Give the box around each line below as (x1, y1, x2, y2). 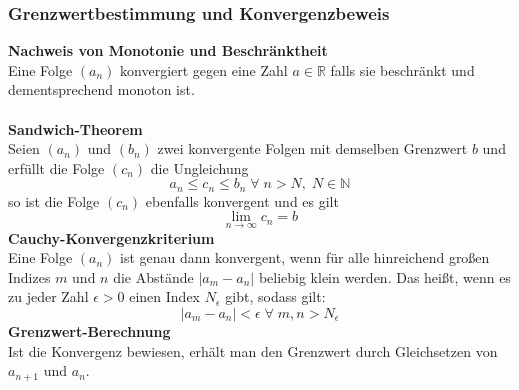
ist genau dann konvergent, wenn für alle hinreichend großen (120, 247, 490, 268)
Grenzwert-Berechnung (8, 321, 171, 342)
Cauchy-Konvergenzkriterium (8, 227, 215, 248)
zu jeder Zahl (8, 286, 89, 307)
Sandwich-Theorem (8, 118, 143, 139)
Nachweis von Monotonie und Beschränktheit (8, 40, 328, 61)
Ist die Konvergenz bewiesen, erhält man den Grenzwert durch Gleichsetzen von (8, 340, 498, 361)
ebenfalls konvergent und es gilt (145, 190, 339, 211)
